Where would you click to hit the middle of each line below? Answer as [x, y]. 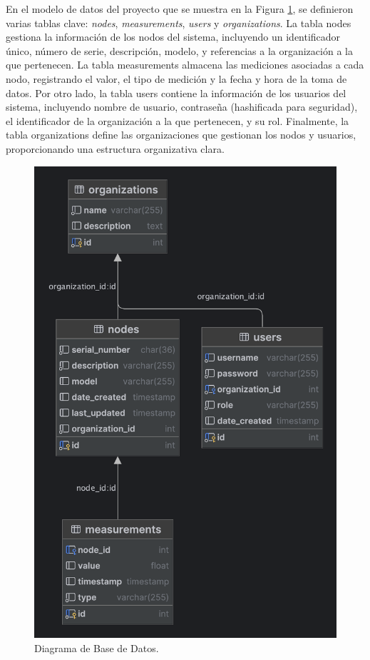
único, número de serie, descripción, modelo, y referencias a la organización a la [179, 50]
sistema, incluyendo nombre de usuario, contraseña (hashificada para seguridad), [182, 107]
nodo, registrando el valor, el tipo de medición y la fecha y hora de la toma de [176, 78]
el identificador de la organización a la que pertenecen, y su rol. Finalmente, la [178, 120]
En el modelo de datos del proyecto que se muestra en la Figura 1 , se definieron [180, 9]
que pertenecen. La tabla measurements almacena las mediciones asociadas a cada [185, 65]
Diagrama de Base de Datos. [97, 647]
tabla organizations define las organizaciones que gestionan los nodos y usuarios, [181, 135]
